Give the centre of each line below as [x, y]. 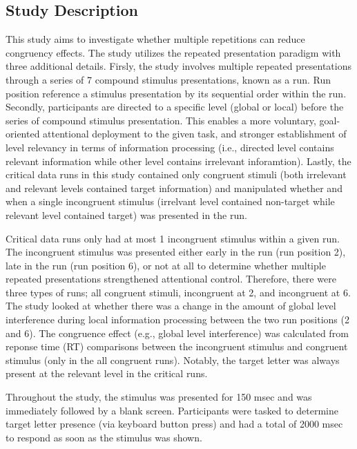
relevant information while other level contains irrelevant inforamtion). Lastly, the [178, 161]
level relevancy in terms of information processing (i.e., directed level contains [170, 147]
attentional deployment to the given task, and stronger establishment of [195, 134]
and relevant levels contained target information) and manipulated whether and [174, 188]
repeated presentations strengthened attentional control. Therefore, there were [171, 279]
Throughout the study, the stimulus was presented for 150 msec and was [159, 397]
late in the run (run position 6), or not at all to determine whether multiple [166, 265]
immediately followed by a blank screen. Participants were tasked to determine [172, 410]
